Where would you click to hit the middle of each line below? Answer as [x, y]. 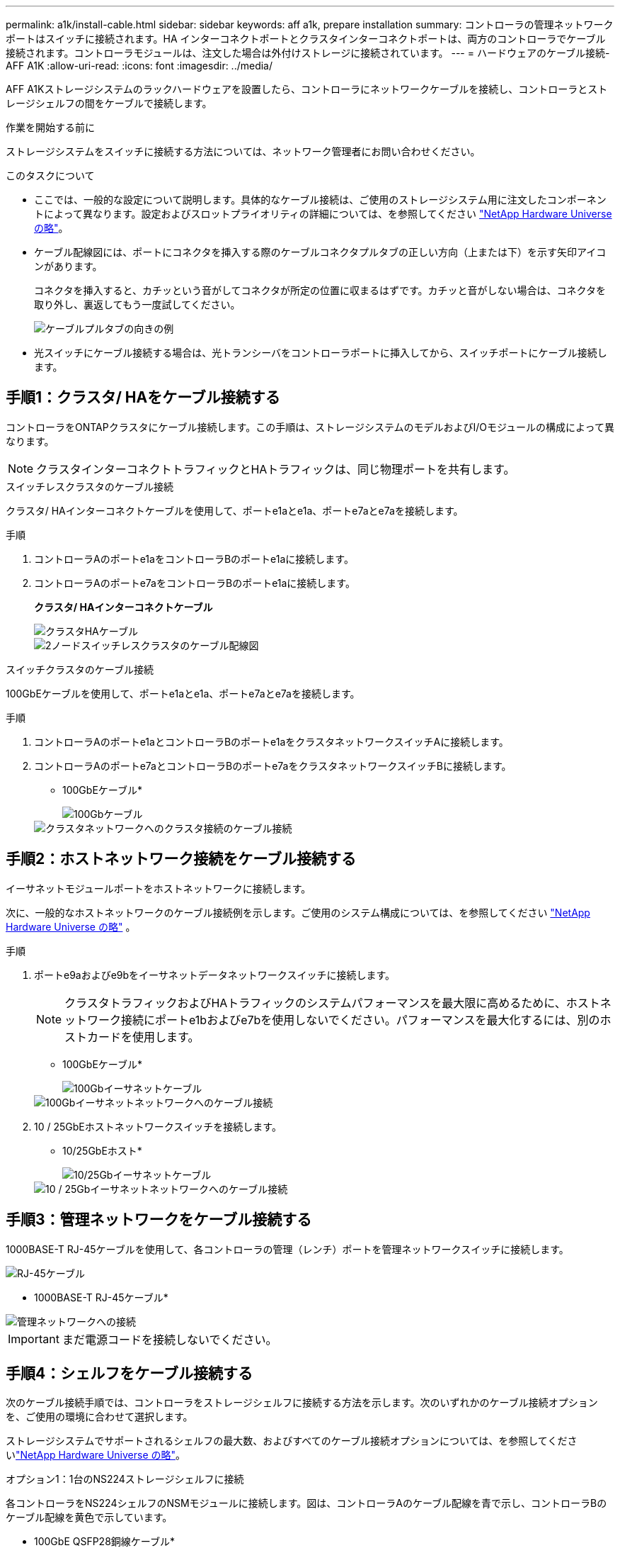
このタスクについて [50, 175]
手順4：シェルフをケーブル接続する [129, 1373]
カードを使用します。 [143, 1037]
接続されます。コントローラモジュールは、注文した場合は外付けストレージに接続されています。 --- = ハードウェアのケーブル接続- [308, 53]
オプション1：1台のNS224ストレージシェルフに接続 [125, 1479]
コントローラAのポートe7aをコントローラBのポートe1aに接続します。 [195, 583]
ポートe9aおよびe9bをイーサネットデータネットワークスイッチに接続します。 [215, 975]
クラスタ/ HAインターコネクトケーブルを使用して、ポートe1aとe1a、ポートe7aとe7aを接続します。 [235, 510]
